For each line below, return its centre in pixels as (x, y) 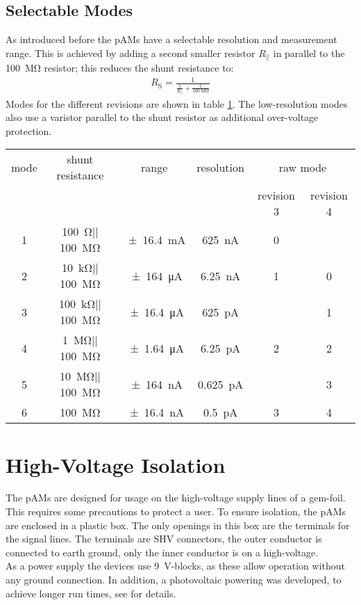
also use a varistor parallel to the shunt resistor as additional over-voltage (162, 117)
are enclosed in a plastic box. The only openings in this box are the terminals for (178, 525)
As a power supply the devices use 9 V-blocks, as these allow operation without (176, 566)
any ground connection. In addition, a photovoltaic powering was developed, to (174, 579)
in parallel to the (309, 53)
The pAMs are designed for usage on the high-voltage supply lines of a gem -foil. (176, 498)
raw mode (303, 167)
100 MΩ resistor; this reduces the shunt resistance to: (120, 68)
